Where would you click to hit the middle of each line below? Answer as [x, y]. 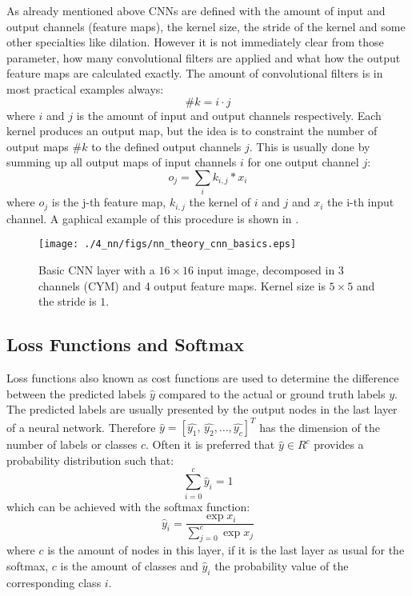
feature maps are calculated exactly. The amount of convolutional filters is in [195, 73]
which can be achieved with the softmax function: [128, 506]
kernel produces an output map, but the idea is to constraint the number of [192, 131]
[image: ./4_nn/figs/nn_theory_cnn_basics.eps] [168, 244]
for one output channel [303, 162]
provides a [339, 444]
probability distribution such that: [90, 460]
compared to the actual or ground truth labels [272, 393]
